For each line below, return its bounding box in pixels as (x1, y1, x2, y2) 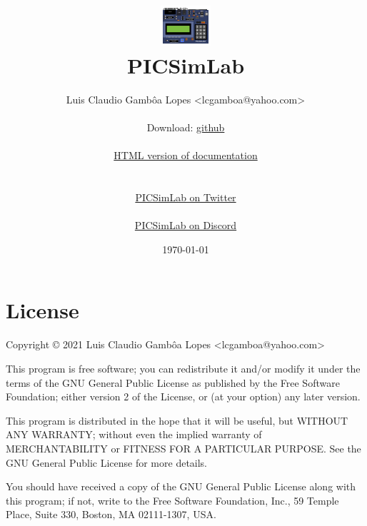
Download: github (146, 120, 225, 135)
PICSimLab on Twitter (135, 190, 236, 205)
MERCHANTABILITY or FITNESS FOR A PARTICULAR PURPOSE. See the (6, 440, 361, 455)
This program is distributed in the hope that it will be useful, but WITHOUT (6, 413, 348, 428)
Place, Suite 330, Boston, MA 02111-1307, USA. (6, 507, 216, 522)
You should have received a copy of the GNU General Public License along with (6, 479, 356, 494)
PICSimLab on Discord (134, 218, 237, 233)
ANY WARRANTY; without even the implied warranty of (6, 427, 262, 442)
